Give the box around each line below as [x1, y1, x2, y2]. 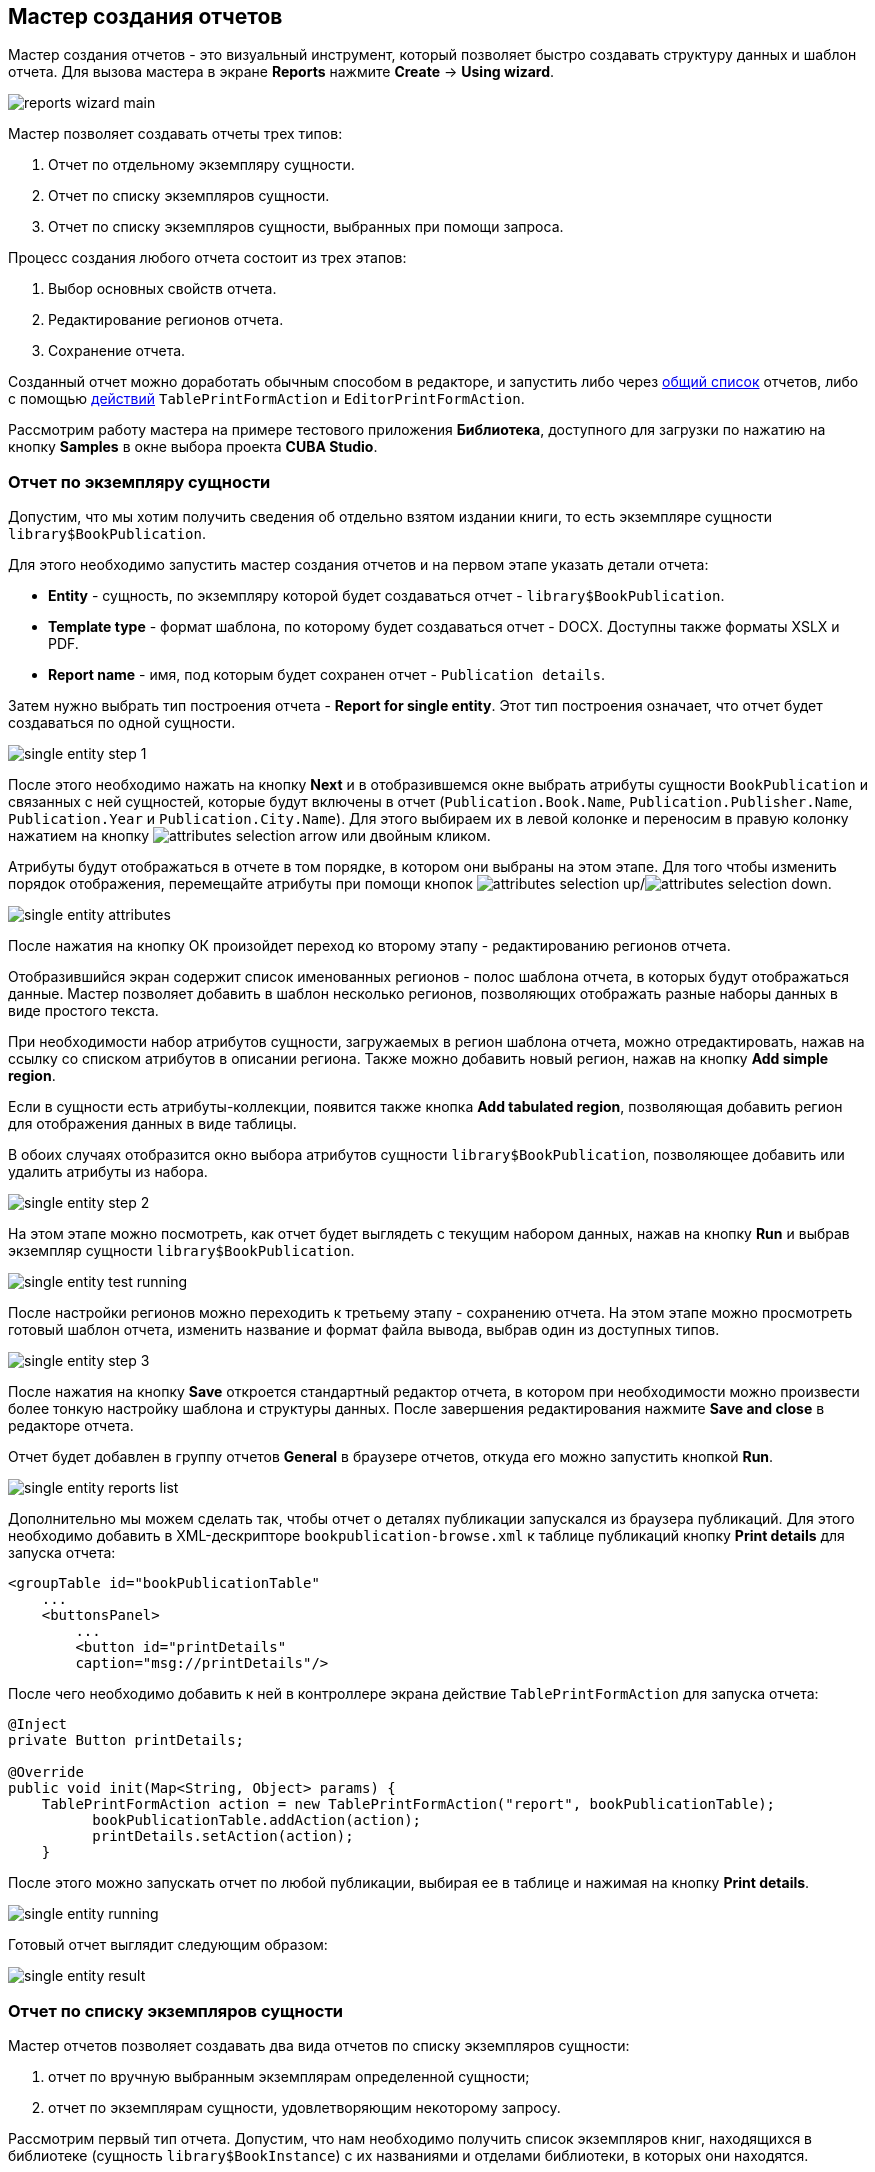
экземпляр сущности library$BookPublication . [8, 1242, 355, 1260]
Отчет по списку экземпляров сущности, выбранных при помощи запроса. [48, 218, 564, 236]
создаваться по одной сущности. [8, 714, 236, 732]
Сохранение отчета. [48, 342, 186, 360]
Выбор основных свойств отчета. [48, 280, 277, 298]
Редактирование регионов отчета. [48, 311, 284, 329]
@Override [8, 1764, 84, 1781]
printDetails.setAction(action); [92, 1828, 354, 1845]
